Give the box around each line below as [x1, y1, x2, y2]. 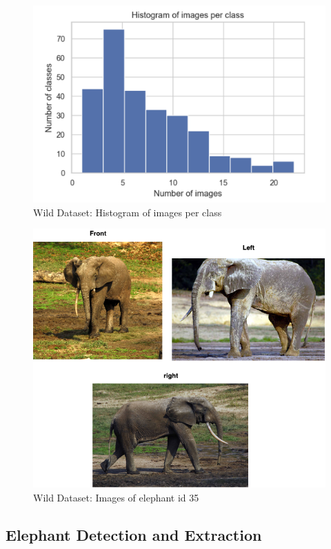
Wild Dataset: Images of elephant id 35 [33, 490, 199, 504]
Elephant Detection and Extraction [6, 524, 262, 545]
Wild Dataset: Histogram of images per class [33, 205, 222, 219]
